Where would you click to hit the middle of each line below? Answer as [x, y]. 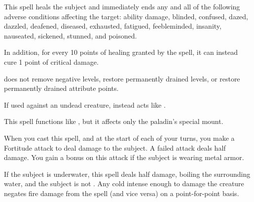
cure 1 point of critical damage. [51, 61]
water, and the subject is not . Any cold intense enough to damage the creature [124, 183]
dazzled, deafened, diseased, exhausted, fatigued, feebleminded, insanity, [113, 26]
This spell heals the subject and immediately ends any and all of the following [122, 6]
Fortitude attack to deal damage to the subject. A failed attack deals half [115, 147]
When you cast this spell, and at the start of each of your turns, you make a [119, 138]
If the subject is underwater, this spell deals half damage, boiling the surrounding [127, 174]
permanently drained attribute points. [61, 88]
